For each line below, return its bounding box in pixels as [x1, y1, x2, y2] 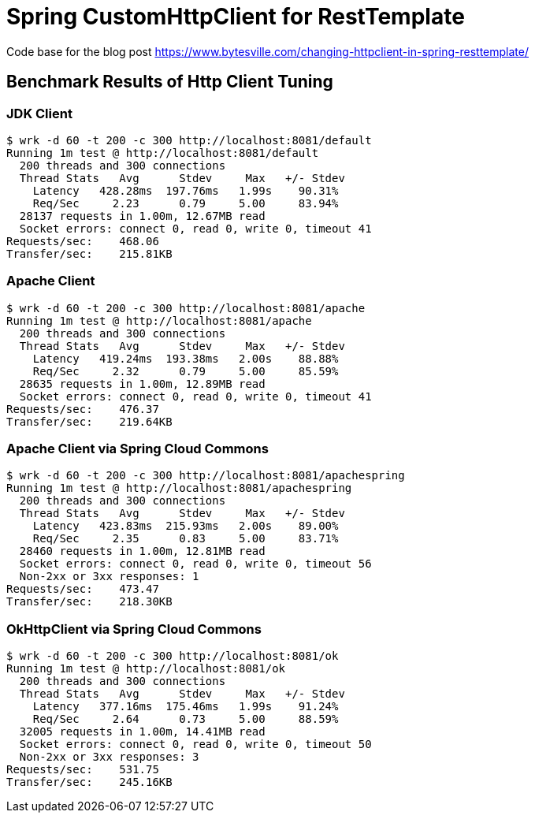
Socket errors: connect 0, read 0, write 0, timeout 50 [19, 738, 372, 751]
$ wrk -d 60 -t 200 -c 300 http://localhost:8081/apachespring [6, 469, 405, 482]
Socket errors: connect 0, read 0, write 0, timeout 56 [19, 557, 372, 571]
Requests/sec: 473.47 [6, 583, 159, 596]
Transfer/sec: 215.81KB [6, 247, 173, 260]
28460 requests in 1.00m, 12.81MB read [19, 545, 266, 558]
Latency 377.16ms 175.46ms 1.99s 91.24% [32, 700, 339, 713]
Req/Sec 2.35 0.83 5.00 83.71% [32, 532, 339, 545]
